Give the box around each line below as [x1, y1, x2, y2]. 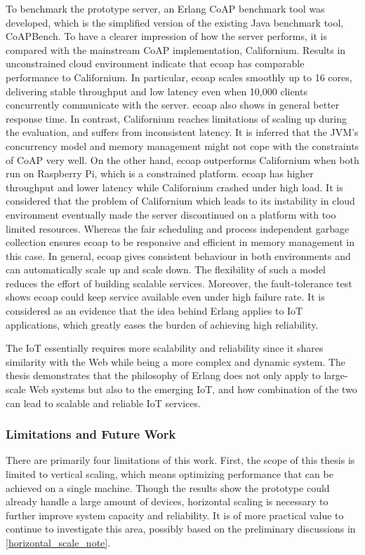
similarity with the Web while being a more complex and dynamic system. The [6, 354, 346, 369]
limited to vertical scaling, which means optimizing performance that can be [6, 467, 333, 481]
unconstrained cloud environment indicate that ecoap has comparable [6, 56, 305, 71]
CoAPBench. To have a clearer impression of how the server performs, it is [6, 29, 327, 43]
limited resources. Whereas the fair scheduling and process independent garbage [6, 221, 350, 235]
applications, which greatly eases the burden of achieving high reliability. [6, 317, 319, 331]
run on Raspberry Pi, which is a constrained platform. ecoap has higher [6, 166, 314, 181]
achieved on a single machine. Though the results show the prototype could [6, 480, 330, 495]
